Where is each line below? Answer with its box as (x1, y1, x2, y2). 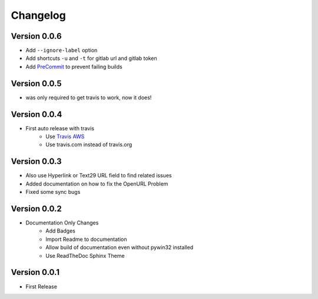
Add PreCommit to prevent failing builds (25, 63, 123, 70)
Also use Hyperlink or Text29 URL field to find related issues (25, 172, 172, 179)
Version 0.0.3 (11, 156, 62, 167)
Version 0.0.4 (11, 109, 62, 119)
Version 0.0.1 (11, 267, 60, 277)
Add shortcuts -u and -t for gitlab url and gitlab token (25, 55, 157, 62)
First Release (25, 283, 57, 290)
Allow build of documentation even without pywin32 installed (45, 244, 194, 251)
